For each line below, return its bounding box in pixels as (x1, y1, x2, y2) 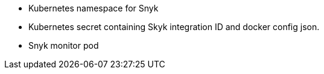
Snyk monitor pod (28, 40, 99, 51)
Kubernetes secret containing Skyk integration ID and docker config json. (28, 22, 320, 32)
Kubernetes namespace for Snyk (28, 3, 159, 13)
